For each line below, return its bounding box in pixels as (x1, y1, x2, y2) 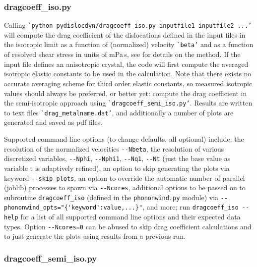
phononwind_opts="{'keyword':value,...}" (4, 204, 143, 212)
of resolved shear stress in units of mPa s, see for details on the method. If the (4, 49, 241, 59)
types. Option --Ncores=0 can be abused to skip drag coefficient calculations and (4, 221, 252, 231)
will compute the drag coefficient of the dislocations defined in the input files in (4, 29, 246, 40)
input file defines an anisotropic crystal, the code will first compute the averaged (4, 58, 249, 69)
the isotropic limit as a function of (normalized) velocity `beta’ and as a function (4, 39, 254, 50)
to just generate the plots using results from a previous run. (4, 231, 186, 241)
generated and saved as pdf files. (4, 117, 103, 127)
